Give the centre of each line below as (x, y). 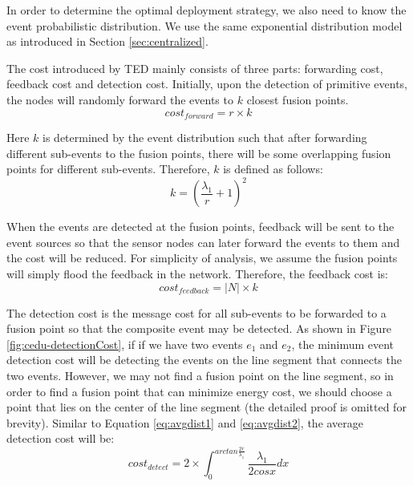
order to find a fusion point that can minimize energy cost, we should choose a (199, 391)
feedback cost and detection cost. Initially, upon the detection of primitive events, (207, 84)
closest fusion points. (298, 99)
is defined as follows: (273, 169)
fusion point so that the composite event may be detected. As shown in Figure (199, 328)
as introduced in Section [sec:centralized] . (107, 41)
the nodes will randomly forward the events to (120, 99)
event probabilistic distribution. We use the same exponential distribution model (204, 25)
